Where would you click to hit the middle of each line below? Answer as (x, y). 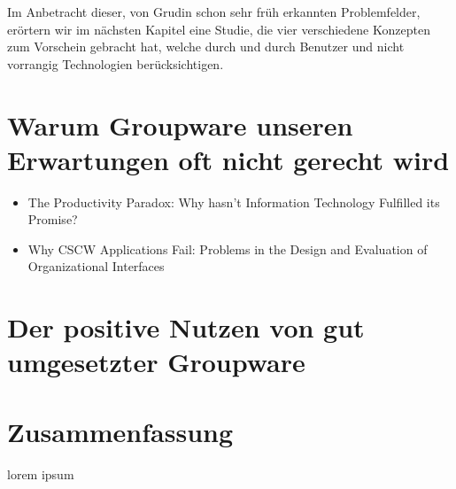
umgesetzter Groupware (156, 362)
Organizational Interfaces (96, 266)
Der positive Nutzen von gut (186, 327)
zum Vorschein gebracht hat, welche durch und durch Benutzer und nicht (206, 47)
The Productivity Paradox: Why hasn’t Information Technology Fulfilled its (234, 202)
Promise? (53, 219)
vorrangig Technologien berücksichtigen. (116, 63)
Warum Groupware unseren (180, 124)
